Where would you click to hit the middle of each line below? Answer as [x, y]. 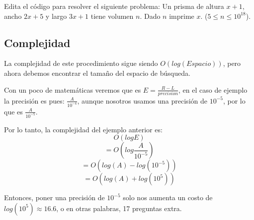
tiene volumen [112, 16]
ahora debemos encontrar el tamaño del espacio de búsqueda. [97, 73]
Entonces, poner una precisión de [54, 197]
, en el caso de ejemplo [213, 89]
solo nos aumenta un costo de [168, 197]
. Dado [150, 16]
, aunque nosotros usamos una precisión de [142, 100]
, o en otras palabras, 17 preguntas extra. [119, 208]
